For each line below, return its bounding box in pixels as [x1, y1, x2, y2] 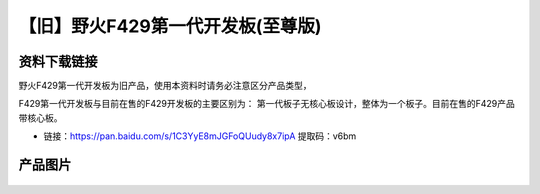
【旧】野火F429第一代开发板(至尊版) [18, 15, 322, 37]
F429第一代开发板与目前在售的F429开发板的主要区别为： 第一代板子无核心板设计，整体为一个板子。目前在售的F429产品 [18, 98, 515, 110]
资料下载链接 [18, 53, 98, 70]
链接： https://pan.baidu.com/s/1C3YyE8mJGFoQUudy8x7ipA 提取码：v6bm [43, 130, 357, 142]
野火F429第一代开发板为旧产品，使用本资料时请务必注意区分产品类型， [18, 80, 312, 92]
